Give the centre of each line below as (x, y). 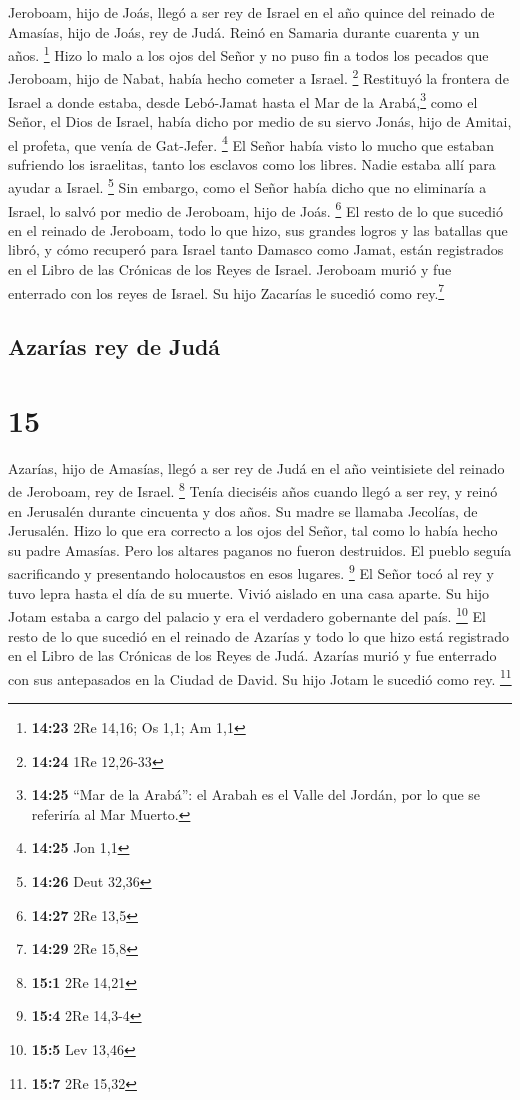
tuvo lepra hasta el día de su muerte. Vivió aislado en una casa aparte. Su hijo (249, 592)
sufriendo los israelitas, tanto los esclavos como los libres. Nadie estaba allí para (252, 163)
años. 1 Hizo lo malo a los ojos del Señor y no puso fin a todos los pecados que (248, 53)
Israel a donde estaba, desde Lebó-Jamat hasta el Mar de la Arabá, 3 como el (243, 100)
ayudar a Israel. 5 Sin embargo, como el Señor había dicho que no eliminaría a (247, 186)
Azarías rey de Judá (114, 346)
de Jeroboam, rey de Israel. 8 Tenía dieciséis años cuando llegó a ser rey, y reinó (253, 490)
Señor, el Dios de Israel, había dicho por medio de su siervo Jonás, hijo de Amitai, (260, 120)
